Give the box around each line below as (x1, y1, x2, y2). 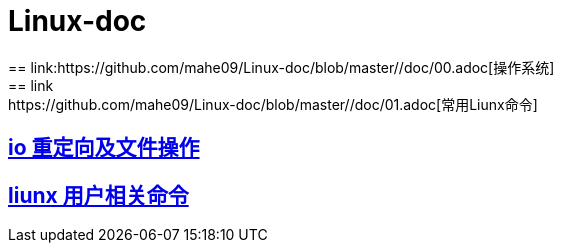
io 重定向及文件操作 (8, 135, 200, 161)
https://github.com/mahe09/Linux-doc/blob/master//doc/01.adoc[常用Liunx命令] (8, 95, 538, 113)
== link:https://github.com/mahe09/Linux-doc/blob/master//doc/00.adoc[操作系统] (8, 58, 555, 76)
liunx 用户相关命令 (8, 182, 189, 208)
